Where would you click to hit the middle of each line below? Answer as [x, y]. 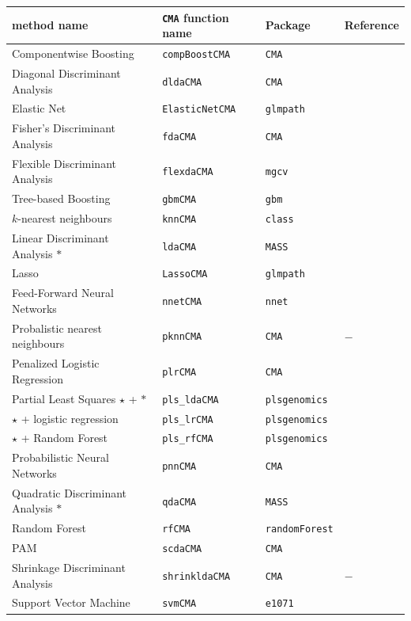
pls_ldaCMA [190, 400]
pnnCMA [179, 467]
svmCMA [179, 604]
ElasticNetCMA [199, 110]
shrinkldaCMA [196, 576]
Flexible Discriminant [64, 163]
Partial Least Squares [64, 398]
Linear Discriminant [60, 237]
